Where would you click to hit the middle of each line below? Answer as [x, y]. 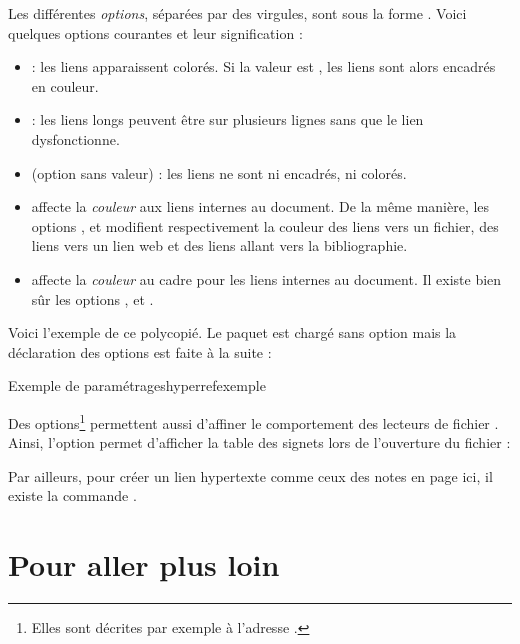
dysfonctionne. [75, 138]
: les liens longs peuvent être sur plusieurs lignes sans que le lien [227, 119]
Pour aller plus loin [144, 564]
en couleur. [65, 85]
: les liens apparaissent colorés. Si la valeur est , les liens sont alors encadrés [263, 66]
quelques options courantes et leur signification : [155, 32]
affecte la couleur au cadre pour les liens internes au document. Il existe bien [266, 278]
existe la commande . [72, 495]
